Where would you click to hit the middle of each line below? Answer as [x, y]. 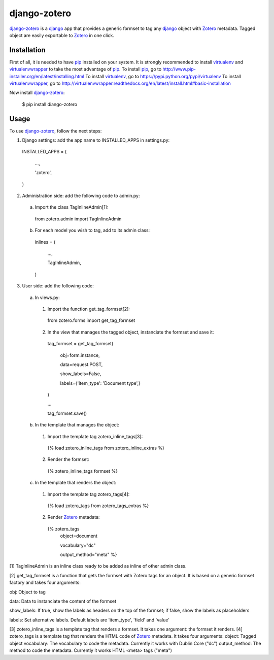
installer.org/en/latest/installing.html [47, 76]
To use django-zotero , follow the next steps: [56, 131]
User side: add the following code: [58, 286]
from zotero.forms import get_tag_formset [91, 320]
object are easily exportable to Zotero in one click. [62, 35]
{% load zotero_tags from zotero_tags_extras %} [98, 506]
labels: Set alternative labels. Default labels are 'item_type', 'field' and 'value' [90, 620]
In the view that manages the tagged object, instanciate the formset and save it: [131, 332]
